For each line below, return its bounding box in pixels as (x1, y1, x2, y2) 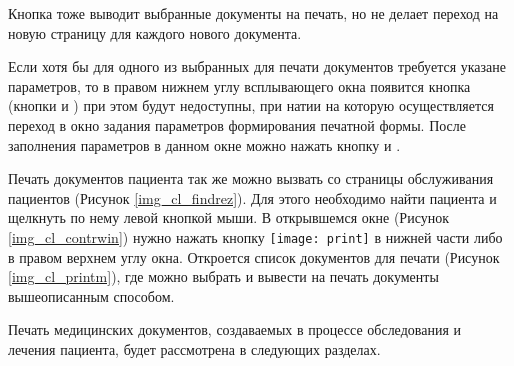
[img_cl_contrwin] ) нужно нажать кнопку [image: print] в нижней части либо (8, 226, 503, 247)
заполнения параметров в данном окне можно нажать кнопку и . (8, 134, 401, 155)
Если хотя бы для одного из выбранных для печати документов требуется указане (8, 56, 507, 77)
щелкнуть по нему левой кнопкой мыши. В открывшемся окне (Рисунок (8, 207, 449, 228)
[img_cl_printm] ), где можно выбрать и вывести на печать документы (8, 266, 439, 287)
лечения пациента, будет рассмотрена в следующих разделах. (8, 338, 381, 359)
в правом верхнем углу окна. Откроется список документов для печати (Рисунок (8, 246, 500, 267)
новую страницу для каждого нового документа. (8, 22, 302, 43)
